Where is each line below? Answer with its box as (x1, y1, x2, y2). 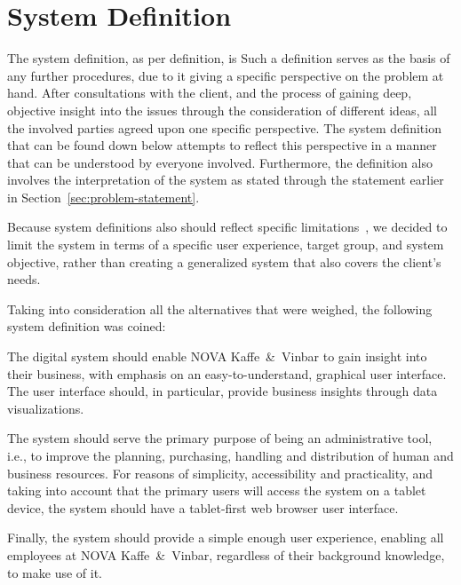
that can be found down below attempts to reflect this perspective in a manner (7, 136, 437, 154)
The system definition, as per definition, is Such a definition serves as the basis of (7, 49, 450, 67)
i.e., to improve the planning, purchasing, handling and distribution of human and (7, 447, 454, 464)
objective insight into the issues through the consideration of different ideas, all (7, 100, 437, 119)
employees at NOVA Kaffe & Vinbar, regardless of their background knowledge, (7, 545, 445, 564)
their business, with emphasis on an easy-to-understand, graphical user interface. (7, 364, 447, 383)
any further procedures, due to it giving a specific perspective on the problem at (7, 66, 444, 84)
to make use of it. (7, 563, 103, 581)
